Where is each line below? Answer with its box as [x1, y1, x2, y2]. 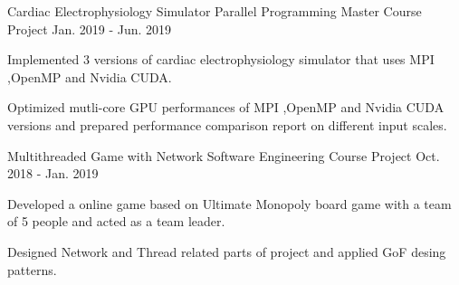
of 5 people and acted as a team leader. [7, 212, 225, 231]
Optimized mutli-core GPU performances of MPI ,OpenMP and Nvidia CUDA [7, 98, 445, 117]
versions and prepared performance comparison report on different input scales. [7, 115, 447, 134]
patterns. [7, 260, 57, 279]
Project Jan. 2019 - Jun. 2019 [7, 19, 172, 38]
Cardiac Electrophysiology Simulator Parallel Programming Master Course [7, 2, 422, 20]
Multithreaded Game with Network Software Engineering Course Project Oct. [7, 146, 440, 165]
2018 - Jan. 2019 [7, 164, 99, 183]
